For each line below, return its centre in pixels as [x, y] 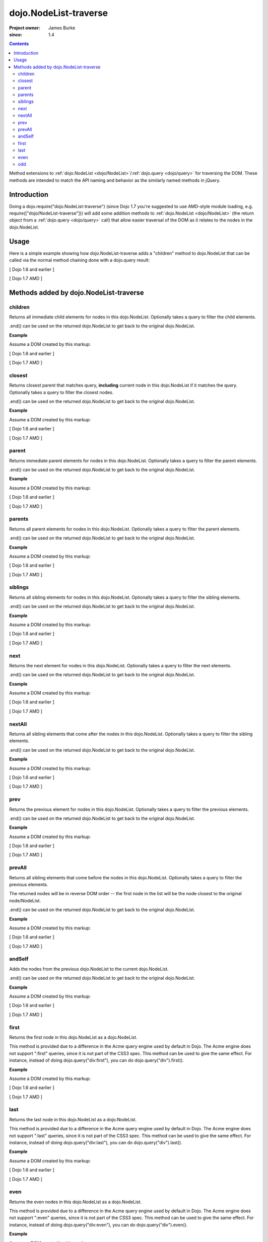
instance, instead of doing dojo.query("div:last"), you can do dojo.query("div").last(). [96, 1142]
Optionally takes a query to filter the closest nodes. [61, 392]
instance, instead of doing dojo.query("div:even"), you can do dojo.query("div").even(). [99, 1225]
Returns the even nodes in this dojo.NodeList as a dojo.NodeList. [75, 1202]
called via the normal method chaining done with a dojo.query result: [79, 260]
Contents [19, 44]
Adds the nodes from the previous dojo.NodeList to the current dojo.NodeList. [89, 969]
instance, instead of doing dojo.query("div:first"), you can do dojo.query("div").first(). [97, 1060]
